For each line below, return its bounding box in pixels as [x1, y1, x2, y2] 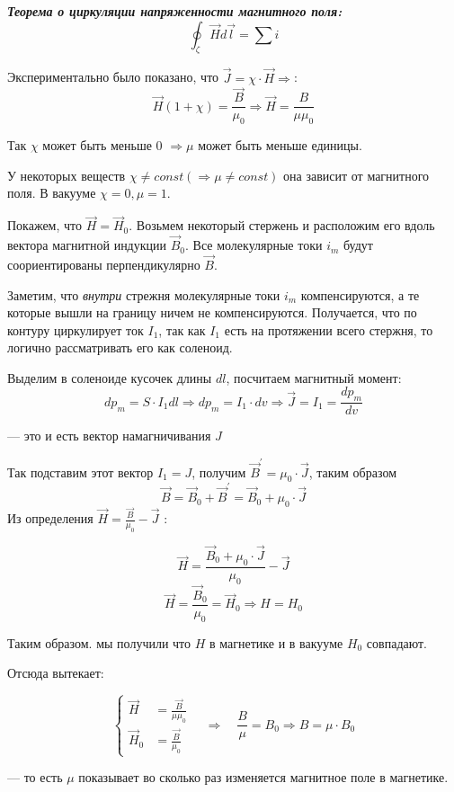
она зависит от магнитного [283, 165, 430, 184]
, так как [158, 320, 206, 339]
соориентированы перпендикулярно [7, 254, 200, 273]
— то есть [7, 768, 63, 787]
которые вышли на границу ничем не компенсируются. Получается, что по [7, 303, 417, 322]
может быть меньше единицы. [198, 136, 362, 155]
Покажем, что [7, 216, 83, 235]
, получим [191, 462, 246, 481]
